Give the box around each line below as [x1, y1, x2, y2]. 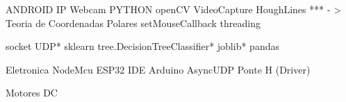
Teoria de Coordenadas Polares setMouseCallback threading [6, 15, 261, 30]
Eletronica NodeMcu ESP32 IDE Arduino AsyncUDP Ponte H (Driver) [6, 62, 311, 76]
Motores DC [6, 85, 58, 100]
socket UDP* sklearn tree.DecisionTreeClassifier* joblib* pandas [6, 39, 279, 53]
